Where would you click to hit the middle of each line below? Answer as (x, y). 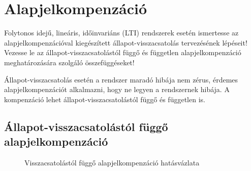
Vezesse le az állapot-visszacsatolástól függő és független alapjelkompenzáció (123, 52)
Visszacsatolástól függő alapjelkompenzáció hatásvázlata (112, 162)
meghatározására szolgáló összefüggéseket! (69, 62)
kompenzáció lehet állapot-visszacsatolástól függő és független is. (105, 99)
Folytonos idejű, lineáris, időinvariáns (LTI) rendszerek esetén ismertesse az (121, 33)
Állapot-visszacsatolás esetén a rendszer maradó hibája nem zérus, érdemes (121, 79)
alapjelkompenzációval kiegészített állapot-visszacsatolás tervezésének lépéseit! (126, 42)
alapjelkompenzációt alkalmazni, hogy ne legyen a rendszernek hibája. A (117, 89)
